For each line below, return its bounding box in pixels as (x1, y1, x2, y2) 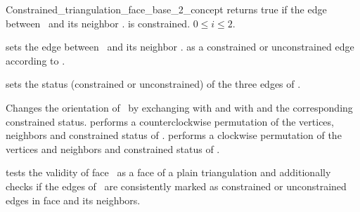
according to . (6, 53, 65, 67)
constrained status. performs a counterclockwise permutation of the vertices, (6, 114, 334, 128)
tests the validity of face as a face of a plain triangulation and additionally (6, 165, 331, 180)
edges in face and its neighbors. (6, 192, 141, 207)
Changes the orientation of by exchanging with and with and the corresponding (6, 100, 353, 114)
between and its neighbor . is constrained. (6, 15, 191, 30)
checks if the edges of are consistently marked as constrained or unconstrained (6, 178, 347, 193)
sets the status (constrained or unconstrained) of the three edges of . (6, 77, 301, 91)
